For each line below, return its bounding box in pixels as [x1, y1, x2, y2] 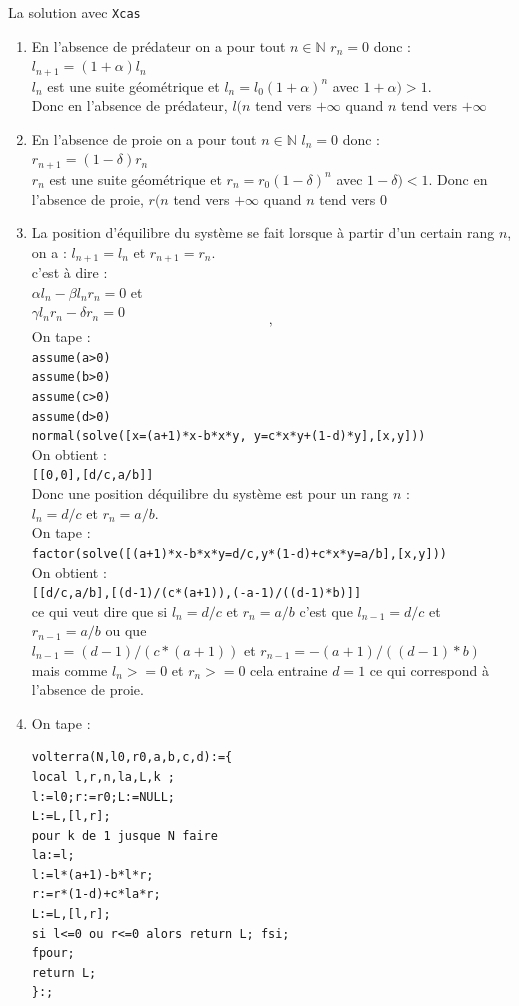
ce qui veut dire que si [31, 600, 168, 621]
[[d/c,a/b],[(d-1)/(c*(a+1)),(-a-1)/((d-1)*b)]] [31, 586, 362, 601]
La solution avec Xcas [8, 2, 141, 22]
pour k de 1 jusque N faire [31, 828, 218, 843]
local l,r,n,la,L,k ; [31, 769, 175, 784]
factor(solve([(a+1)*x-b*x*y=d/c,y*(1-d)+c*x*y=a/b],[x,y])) [31, 546, 448, 561]
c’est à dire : [31, 262, 108, 283]
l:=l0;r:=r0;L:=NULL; [31, 789, 175, 804]
